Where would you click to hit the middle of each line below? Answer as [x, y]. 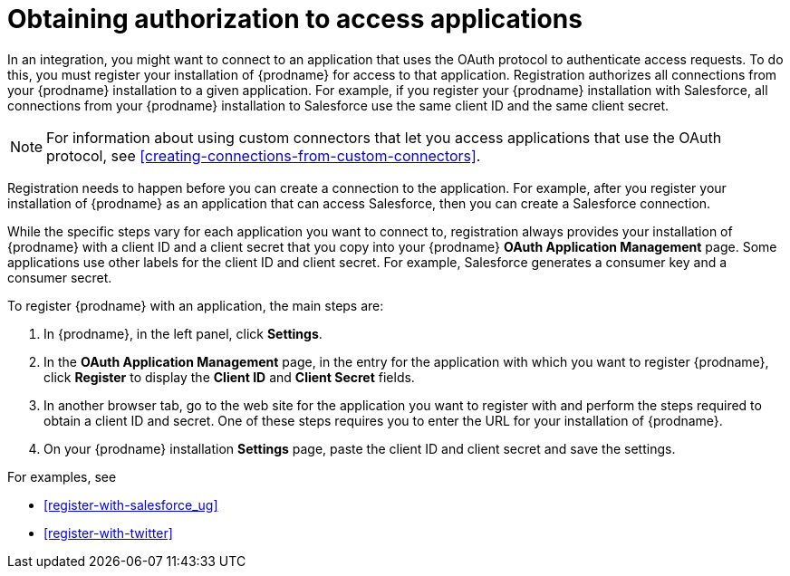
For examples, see [62, 476]
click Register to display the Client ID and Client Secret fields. [229, 377]
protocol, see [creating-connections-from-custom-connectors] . [264, 155]
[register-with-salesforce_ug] [131, 504]
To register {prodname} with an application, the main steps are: [196, 305]
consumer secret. [60, 277]
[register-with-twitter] [108, 533]
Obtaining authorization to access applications [295, 19]
